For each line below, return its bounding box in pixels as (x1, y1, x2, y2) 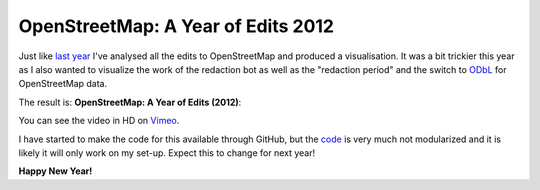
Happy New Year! (18, 165, 93, 177)
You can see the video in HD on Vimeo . (18, 115, 180, 127)
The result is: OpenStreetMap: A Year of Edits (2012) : (18, 96, 242, 108)
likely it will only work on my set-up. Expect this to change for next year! (18, 146, 316, 159)
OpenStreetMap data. (18, 78, 108, 90)
